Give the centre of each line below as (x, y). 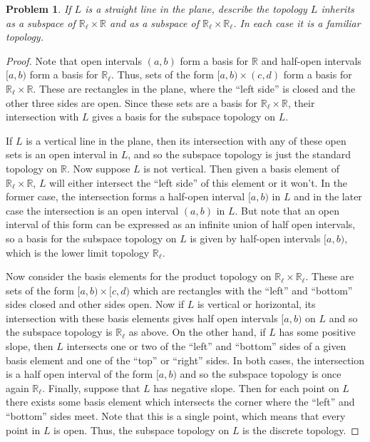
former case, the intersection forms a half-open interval (125, 196)
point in (23, 430)
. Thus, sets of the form (163, 74)
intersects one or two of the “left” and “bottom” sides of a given (206, 346)
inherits (338, 9)
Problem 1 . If (38, 9)
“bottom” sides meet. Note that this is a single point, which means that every (176, 416)
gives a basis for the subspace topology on (184, 117)
